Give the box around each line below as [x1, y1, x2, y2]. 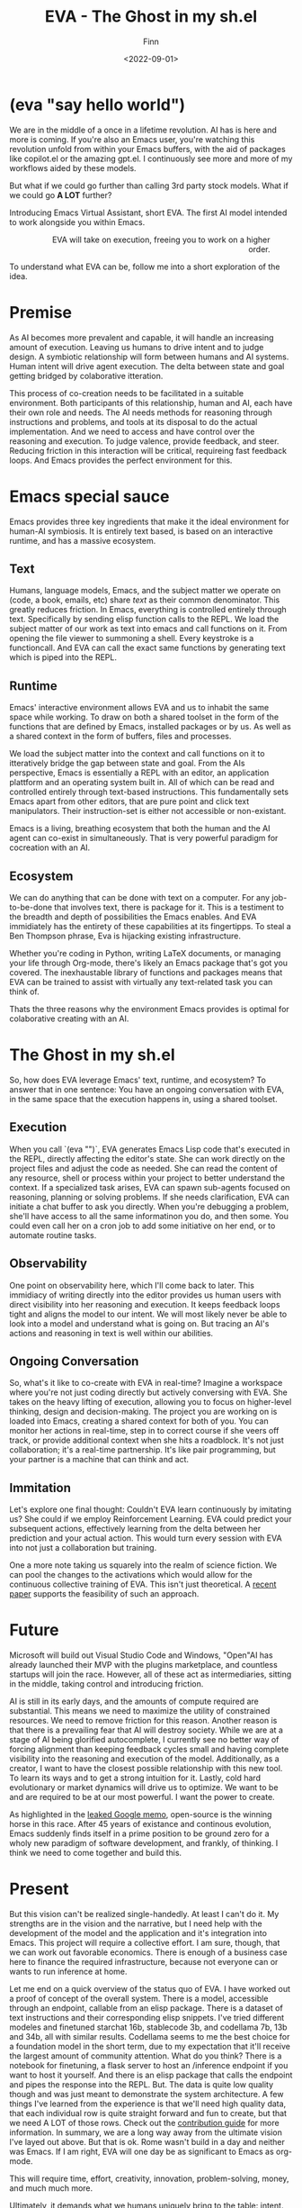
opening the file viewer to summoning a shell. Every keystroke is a [9, 633, 254, 644]
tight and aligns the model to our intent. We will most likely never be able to [9, 1308, 288, 1319]
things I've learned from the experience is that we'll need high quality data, [9, 2098, 287, 2109]
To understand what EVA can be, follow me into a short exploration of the [9, 261, 280, 272]
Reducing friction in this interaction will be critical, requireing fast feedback [9, 445, 288, 456]
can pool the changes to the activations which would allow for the [9, 1570, 253, 1580]
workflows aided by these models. [9, 162, 137, 173]
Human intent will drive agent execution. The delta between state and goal [9, 360, 285, 371]
